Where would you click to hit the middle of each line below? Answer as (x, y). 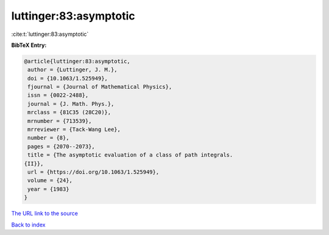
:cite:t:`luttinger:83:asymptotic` (50, 34)
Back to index (28, 225)
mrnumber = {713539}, (60, 121)
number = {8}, (48, 138)
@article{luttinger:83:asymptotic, (77, 61)
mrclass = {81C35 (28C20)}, (69, 112)
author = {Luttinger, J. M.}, (73, 70)
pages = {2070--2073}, (62, 146)
